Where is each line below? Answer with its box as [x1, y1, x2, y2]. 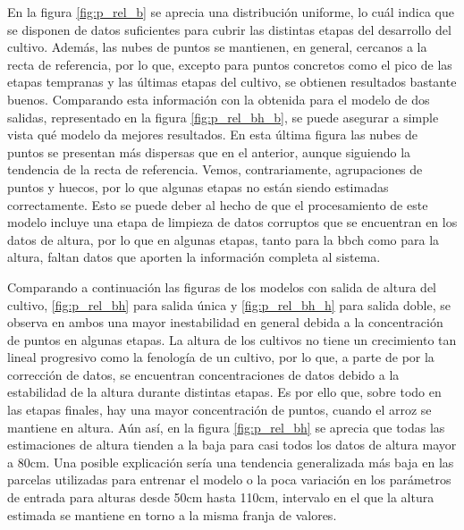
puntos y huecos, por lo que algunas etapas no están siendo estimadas [7, 177, 389, 196]
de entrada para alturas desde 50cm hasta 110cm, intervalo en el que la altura [7, 488, 434, 507]
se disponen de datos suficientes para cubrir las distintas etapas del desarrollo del [7, 20, 451, 38]
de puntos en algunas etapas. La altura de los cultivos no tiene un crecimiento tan [7, 330, 457, 349]
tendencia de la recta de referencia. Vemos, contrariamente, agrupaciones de [7, 160, 423, 179]
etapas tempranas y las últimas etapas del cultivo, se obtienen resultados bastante [7, 72, 457, 91]
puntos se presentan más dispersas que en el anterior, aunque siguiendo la [7, 142, 411, 161]
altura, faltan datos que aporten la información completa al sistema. [7, 248, 381, 266]
